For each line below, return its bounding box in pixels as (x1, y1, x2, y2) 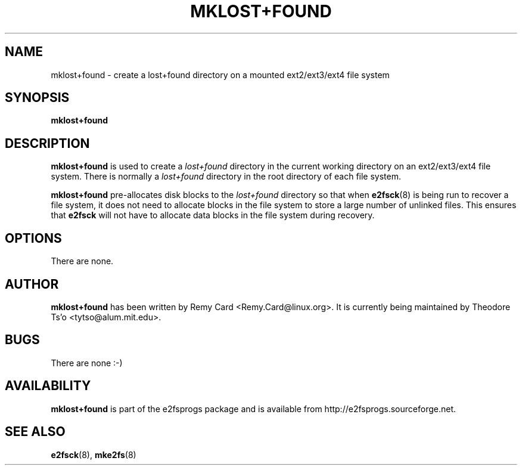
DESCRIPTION (5, 135, 90, 151)
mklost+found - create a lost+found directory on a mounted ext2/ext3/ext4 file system (51, 69, 390, 80)
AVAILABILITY (5, 378, 91, 394)
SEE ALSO (5, 424, 66, 440)
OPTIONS (5, 230, 62, 246)
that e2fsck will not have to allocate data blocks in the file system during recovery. (51, 210, 375, 221)
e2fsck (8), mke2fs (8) (51, 449, 136, 460)
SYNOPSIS (5, 90, 70, 106)
